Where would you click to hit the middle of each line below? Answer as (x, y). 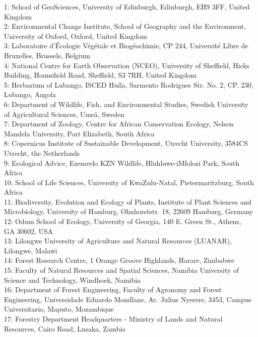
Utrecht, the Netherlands (42, 153)
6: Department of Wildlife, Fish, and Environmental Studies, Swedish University (126, 104)
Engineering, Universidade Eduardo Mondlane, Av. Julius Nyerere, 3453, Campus (128, 299)
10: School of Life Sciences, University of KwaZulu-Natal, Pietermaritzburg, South (129, 182)
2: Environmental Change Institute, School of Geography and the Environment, (125, 26)
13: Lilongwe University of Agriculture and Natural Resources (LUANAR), (118, 241)
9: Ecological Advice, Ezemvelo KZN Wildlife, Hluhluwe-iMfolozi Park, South (122, 163)
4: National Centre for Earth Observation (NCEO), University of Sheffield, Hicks (127, 65)
